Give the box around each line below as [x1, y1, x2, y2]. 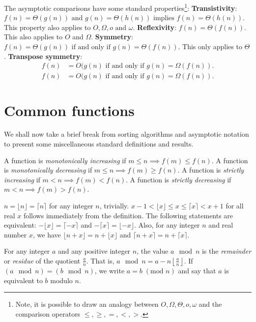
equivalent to [4, 275, 43, 285]
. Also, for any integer [134, 220, 200, 230]
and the [199, 299, 222, 309]
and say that [178, 265, 216, 275]
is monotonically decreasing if [4, 165, 92, 175]
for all [226, 200, 244, 210]
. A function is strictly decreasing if [126, 174, 231, 184]
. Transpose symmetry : [4, 51, 83, 61]
